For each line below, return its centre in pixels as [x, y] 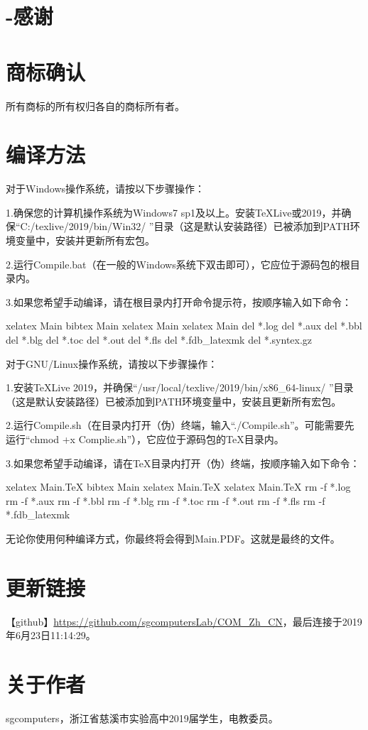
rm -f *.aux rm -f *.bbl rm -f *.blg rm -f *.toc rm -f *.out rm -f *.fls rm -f [166, 500]
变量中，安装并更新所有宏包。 [85, 240]
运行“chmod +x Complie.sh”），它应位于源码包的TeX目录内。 [145, 438]
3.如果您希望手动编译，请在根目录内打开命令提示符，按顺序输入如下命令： [179, 301]
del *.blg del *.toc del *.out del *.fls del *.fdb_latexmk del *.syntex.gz [159, 339]
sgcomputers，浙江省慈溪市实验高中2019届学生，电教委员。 [142, 718]
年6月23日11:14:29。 [51, 635]
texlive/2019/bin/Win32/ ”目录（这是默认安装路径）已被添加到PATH [193, 226]
